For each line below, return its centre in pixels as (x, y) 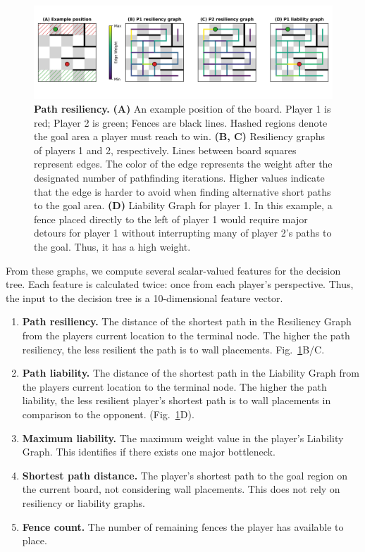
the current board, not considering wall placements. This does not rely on (181, 489)
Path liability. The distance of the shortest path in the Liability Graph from (191, 373)
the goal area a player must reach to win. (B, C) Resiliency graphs (180, 136)
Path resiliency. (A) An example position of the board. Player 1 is (182, 109)
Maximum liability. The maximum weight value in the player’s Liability (183, 438)
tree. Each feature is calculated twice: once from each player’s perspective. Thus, (180, 284)
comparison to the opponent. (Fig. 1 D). (108, 414)
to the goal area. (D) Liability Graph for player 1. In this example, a (183, 205)
